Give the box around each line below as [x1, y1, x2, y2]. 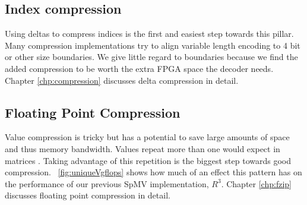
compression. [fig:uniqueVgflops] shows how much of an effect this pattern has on [5, 166, 302, 178]
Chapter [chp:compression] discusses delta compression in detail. [5, 74, 239, 86]
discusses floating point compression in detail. [5, 189, 170, 201]
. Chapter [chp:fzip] [221, 177, 292, 190]
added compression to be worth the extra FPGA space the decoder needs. [5, 62, 274, 74]
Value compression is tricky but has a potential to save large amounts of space [5, 131, 290, 143]
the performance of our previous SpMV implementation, [5, 177, 209, 190]
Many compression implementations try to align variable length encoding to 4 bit [5, 39, 300, 51]
